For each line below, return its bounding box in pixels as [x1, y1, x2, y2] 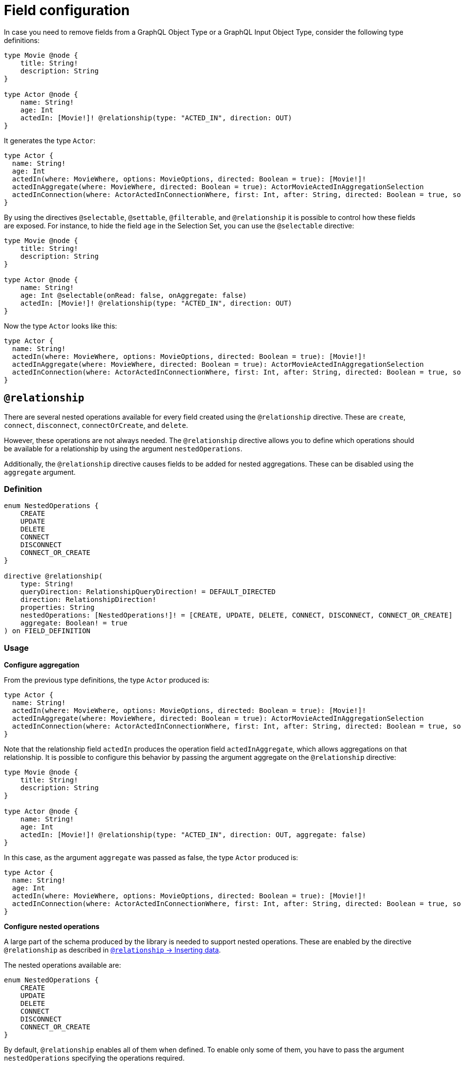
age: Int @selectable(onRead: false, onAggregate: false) [20, 291, 247, 299]
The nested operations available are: [4, 961, 121, 970]
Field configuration [4, 2, 130, 19]
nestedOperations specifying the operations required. [4, 1054, 185, 1063]
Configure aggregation [4, 661, 80, 669]
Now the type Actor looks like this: [4, 321, 117, 330]
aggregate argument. [4, 467, 76, 476]
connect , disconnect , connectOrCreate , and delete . [4, 421, 188, 429]
